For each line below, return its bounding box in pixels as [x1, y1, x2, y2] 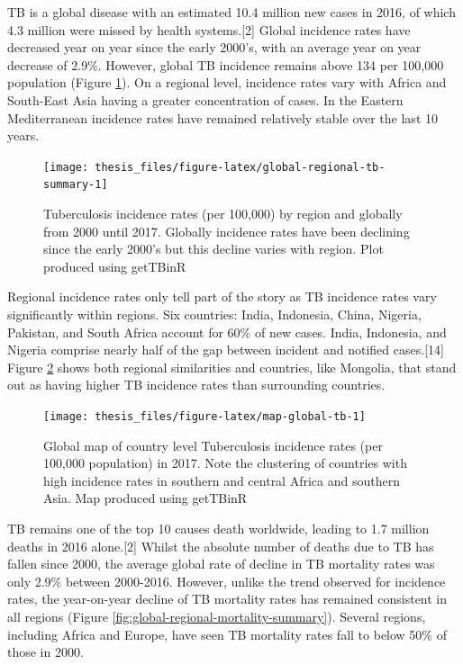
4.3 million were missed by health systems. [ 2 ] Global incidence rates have [7, 20, 411, 39]
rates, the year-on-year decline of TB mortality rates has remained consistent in [7, 589, 448, 608]
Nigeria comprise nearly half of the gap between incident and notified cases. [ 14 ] [7, 340, 444, 359]
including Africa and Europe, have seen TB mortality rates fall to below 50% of [7, 624, 447, 643]
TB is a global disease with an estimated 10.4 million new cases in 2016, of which [7, 3, 456, 21]
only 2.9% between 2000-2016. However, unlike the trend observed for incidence [7, 571, 446, 590]
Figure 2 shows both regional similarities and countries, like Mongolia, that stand [7, 357, 457, 376]
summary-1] [43, 178, 108, 192]
